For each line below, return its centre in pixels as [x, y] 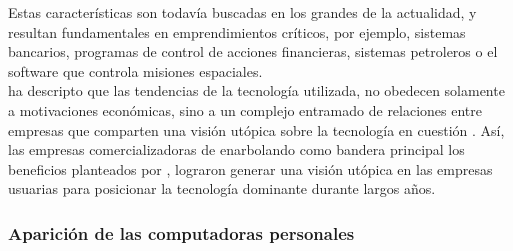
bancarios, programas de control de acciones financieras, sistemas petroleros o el [253, 51]
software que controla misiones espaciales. [135, 70]
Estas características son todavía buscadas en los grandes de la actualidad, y [242, 12]
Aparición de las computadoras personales [181, 232]
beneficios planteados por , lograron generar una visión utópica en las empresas [250, 168]
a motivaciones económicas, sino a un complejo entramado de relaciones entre [245, 109]
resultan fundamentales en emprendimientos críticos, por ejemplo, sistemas [237, 31]
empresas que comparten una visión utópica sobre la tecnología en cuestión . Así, [256, 129]
